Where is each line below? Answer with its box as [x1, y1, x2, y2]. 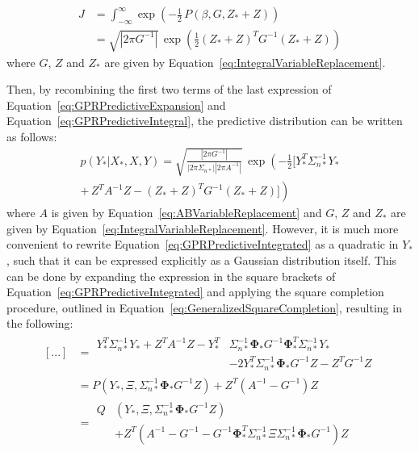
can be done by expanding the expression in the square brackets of [6, 267, 336, 284]
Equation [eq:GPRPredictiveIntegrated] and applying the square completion [6, 283, 384, 300]
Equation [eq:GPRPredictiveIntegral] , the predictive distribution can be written [6, 112, 403, 129]
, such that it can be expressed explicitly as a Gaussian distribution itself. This [6, 251, 397, 268]
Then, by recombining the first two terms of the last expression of [6, 81, 332, 98]
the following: [6, 315, 73, 332]
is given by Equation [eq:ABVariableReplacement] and [51, 204, 322, 221]
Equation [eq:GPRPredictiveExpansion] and [6, 96, 226, 113]
